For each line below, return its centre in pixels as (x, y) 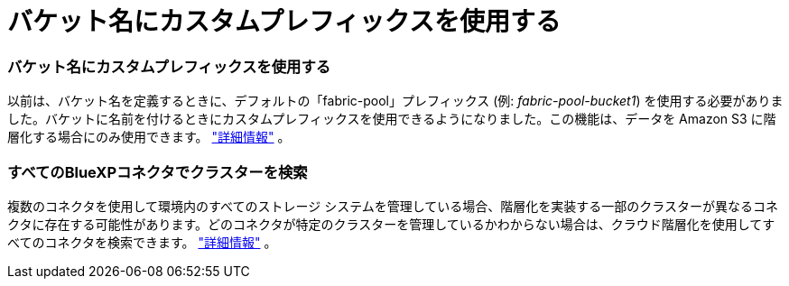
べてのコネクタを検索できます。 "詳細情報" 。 (142, 242)
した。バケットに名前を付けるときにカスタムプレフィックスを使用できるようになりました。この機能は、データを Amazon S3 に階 (392, 119)
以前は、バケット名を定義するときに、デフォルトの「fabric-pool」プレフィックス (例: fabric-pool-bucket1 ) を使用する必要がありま (395, 101)
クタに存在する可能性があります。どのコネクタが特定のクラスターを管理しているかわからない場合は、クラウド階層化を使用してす (391, 224)
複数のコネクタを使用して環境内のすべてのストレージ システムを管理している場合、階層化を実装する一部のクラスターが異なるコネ (393, 206)
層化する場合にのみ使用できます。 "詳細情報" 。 (149, 137)
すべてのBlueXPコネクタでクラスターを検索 (158, 172)
